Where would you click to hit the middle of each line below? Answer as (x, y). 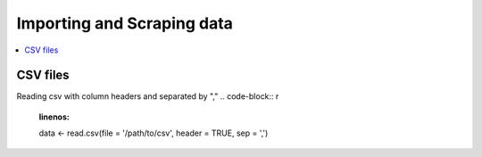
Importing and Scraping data (125, 23)
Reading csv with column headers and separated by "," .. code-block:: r (148, 96)
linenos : (54, 117)
